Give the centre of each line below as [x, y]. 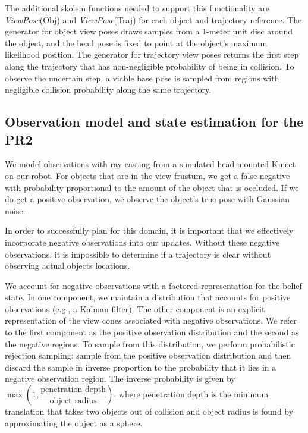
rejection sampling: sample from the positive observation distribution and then [148, 355]
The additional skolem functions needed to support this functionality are [137, 8]
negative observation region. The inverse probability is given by [120, 379]
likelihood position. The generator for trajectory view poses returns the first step [152, 54]
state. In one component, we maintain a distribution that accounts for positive [148, 297]
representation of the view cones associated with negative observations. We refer [151, 320]
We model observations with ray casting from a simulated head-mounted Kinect [150, 164]
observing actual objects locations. [67, 266]
